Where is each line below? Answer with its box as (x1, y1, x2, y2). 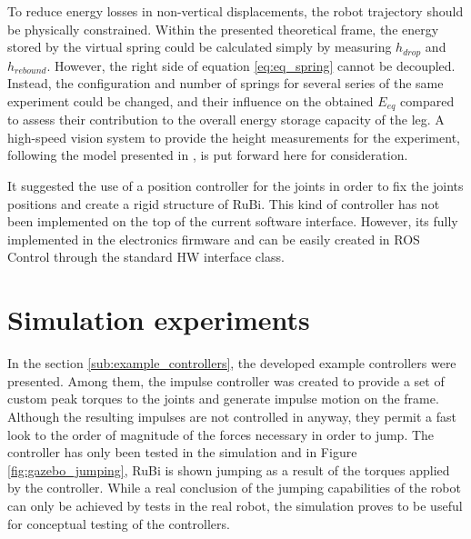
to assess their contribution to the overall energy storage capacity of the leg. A (7, 110, 445, 129)
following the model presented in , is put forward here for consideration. (7, 145, 408, 165)
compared (400, 91, 455, 110)
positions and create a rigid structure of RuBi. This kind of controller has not (7, 194, 440, 213)
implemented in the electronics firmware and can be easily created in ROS (7, 229, 420, 248)
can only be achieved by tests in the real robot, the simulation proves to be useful (7, 495, 463, 514)
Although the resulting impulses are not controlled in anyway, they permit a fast (7, 406, 456, 425)
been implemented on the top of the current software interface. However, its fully (7, 212, 458, 231)
